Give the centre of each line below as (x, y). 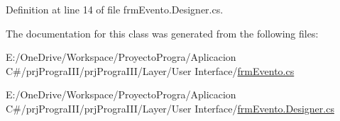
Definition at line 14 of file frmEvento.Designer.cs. (115, 9)
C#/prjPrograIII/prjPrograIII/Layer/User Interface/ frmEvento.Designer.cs (170, 108)
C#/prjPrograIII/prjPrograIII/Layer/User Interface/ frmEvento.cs (150, 70)
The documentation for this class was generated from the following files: (162, 33)
